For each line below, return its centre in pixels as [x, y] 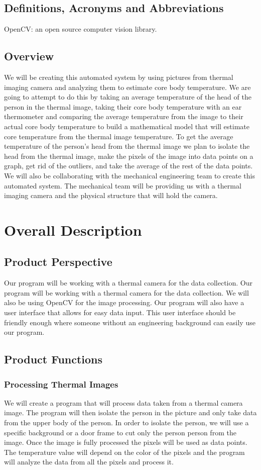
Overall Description [73, 229]
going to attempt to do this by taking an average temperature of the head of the [128, 97]
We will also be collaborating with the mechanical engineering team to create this [129, 175]
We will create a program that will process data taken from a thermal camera [123, 402]
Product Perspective [58, 262]
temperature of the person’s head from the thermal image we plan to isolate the [127, 146]
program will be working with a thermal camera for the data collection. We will [126, 292]
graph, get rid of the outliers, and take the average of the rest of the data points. [128, 166]
